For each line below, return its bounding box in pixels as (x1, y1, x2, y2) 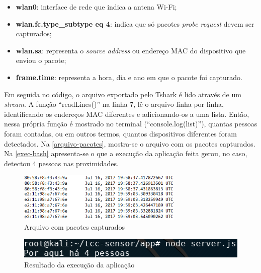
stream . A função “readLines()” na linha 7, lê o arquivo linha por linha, (4, 99, 224, 109)
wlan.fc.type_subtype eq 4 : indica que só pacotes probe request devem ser (16, 18, 254, 29)
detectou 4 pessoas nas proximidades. (4, 158, 119, 168)
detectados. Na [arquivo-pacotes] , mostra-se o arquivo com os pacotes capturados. (4, 138, 255, 149)
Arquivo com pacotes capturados (24, 221, 125, 232)
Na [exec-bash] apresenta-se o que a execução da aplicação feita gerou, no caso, (4, 148, 247, 159)
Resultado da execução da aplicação (24, 259, 135, 269)
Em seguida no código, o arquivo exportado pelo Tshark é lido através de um (4, 89, 241, 99)
